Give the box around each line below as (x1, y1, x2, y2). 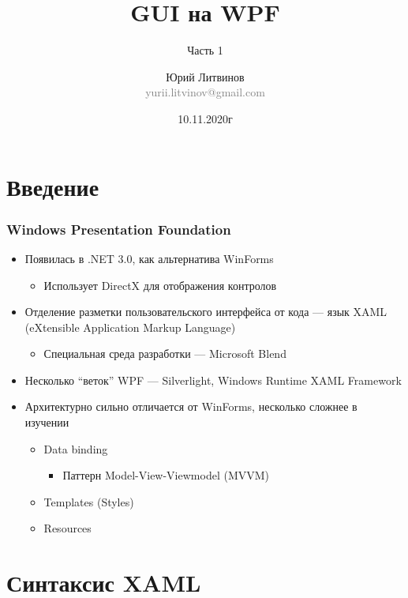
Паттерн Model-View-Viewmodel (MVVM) (62, 467, 270, 483)
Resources (43, 520, 92, 536)
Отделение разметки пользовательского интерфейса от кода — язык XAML (24, 303, 387, 320)
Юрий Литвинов (166, 68, 245, 85)
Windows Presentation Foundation (6, 219, 231, 239)
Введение (6, 170, 99, 202)
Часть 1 (187, 42, 223, 58)
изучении (24, 414, 69, 431)
